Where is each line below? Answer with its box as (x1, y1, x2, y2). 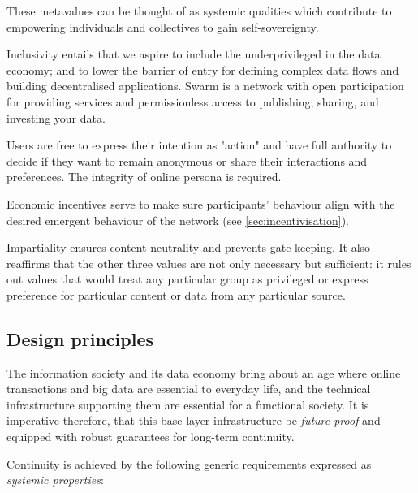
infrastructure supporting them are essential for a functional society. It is (6, 396, 369, 413)
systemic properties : (6, 471, 104, 488)
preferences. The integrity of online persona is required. (6, 168, 282, 185)
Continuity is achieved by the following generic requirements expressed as (6, 455, 372, 472)
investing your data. (6, 109, 106, 126)
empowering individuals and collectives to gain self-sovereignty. (6, 18, 319, 35)
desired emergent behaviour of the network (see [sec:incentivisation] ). (6, 211, 350, 228)
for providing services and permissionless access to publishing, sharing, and (6, 93, 379, 110)
